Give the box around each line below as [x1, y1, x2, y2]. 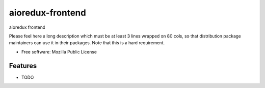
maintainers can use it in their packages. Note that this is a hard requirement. [9, 40, 165, 46]
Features [9, 61, 37, 70]
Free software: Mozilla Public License [21, 49, 97, 54]
